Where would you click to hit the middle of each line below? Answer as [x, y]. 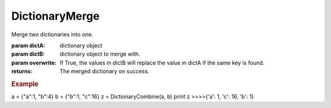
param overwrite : [34, 63]
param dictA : [28, 45]
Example [25, 84]
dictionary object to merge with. [100, 54]
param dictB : [28, 54]
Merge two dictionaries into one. [52, 34]
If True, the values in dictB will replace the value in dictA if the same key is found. [162, 63]
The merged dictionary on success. [105, 71]
